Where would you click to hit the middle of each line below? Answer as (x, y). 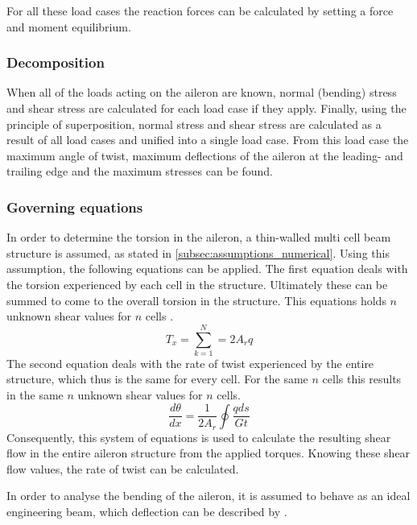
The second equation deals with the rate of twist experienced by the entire (190, 363)
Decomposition (56, 62)
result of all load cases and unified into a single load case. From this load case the (208, 140)
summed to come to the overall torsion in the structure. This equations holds (196, 300)
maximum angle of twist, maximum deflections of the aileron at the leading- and (205, 155)
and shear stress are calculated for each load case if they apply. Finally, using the (206, 108)
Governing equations (75, 207)
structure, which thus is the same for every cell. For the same (157, 379)
